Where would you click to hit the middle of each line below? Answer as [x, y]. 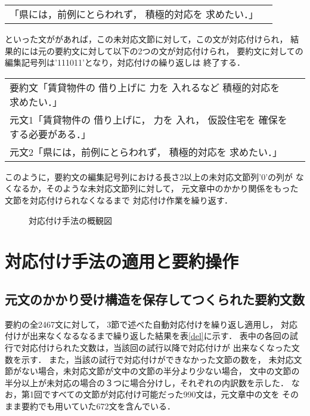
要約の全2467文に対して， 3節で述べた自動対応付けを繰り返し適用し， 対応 [151, 324]
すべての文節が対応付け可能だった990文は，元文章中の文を [165, 394]
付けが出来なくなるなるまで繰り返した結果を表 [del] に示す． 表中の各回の [147, 336]
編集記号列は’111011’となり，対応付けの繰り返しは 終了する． [125, 62]
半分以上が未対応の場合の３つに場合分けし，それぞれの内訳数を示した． [147, 382]
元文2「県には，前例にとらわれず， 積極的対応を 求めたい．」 [146, 152]
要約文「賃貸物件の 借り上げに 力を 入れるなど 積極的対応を [145, 87]
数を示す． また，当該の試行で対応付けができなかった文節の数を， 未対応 [149, 359]
